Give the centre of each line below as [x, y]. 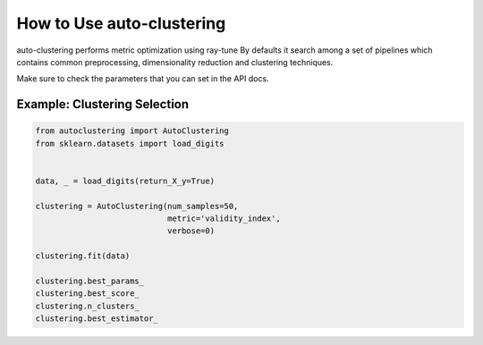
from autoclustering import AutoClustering [132, 131]
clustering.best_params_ [90, 281]
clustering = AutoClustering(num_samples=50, [137, 206]
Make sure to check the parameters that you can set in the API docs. [143, 79]
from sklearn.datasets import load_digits [130, 143]
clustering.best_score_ [88, 294]
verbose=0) [191, 231]
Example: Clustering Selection [103, 104]
